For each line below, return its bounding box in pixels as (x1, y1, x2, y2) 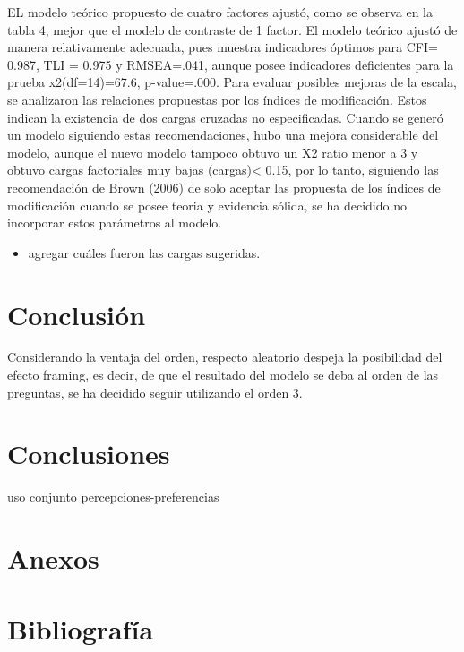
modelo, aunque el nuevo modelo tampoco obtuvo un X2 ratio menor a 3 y (7, 142, 418, 161)
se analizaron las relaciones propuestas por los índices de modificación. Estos (7, 90, 427, 108)
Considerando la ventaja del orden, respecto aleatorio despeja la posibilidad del (7, 347, 443, 366)
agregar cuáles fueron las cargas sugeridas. (28, 243, 261, 262)
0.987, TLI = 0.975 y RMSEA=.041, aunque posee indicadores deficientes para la (7, 55, 454, 73)
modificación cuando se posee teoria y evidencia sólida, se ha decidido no (7, 195, 407, 214)
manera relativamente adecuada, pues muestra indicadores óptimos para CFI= (7, 38, 438, 56)
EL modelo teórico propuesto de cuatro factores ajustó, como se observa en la (7, 3, 433, 21)
